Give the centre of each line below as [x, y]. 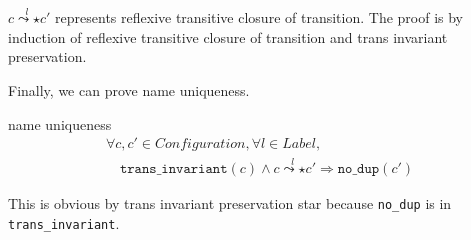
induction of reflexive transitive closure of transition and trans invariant [228, 36]
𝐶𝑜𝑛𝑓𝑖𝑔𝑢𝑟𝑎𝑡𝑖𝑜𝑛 [200, 144]
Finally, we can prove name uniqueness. [129, 90]
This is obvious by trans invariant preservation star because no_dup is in [230, 203]
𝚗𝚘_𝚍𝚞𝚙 [358, 169]
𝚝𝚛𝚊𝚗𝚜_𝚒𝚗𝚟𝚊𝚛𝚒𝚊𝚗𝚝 [173, 169]
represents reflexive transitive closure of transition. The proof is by [259, 17]
